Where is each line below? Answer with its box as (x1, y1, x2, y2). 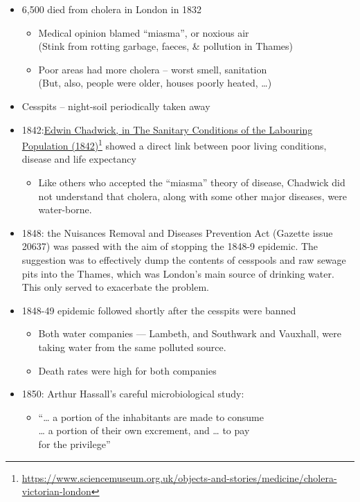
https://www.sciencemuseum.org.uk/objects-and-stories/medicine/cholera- (21, 470, 337, 485)
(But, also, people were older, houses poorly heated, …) (38, 75, 272, 90)
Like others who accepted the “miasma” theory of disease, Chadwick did (38, 175, 345, 189)
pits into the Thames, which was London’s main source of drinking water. (21, 266, 334, 280)
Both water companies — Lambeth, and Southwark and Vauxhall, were (38, 326, 341, 341)
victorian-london (21, 484, 91, 499)
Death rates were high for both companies (38, 363, 217, 377)
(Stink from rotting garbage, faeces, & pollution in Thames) (38, 39, 294, 53)
